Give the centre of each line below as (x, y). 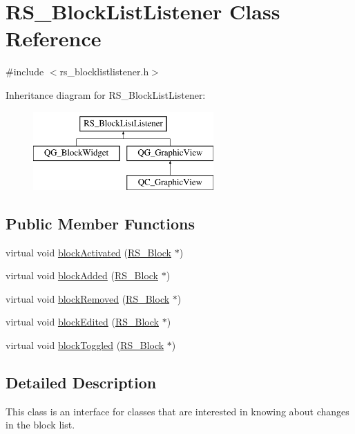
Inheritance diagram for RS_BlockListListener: (106, 94)
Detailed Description (81, 383)
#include (25, 72)
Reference (54, 38)
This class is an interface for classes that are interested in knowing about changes (177, 411)
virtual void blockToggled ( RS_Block (85, 345)
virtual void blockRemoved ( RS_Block (88, 298)
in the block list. (40, 425)
